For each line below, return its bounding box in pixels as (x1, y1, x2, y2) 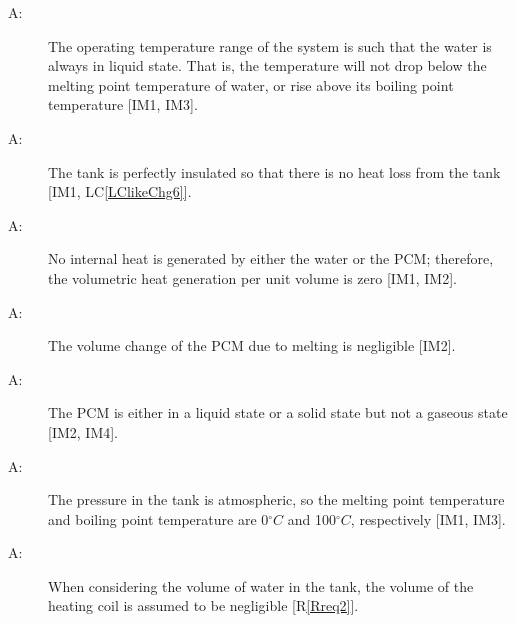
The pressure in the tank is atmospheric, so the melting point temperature (48, 489, 505, 510)
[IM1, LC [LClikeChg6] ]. (48, 181, 192, 202)
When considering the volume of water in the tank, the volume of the (48, 575, 474, 596)
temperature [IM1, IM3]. (48, 94, 198, 115)
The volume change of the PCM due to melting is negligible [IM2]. (48, 335, 456, 356)
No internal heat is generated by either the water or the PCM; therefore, (48, 248, 494, 269)
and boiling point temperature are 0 (48, 508, 269, 529)
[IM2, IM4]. (48, 421, 119, 442)
